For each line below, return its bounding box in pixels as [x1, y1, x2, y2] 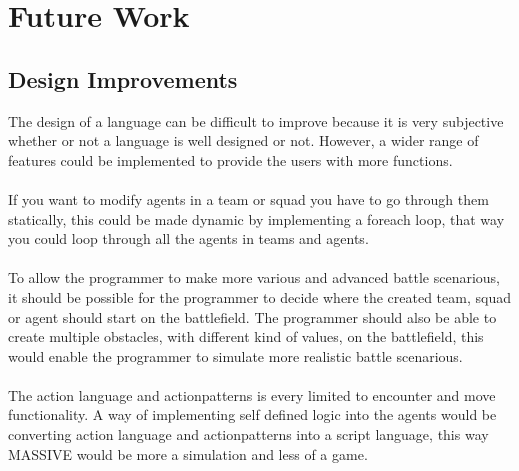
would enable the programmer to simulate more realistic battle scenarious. [8, 345, 463, 366]
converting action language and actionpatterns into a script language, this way [8, 424, 489, 445]
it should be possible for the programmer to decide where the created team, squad [8, 286, 511, 307]
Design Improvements [8, 63, 238, 94]
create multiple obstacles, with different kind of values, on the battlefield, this [8, 326, 484, 347]
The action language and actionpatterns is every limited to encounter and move [8, 384, 496, 405]
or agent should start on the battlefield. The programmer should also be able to [8, 306, 497, 327]
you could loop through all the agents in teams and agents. [8, 228, 369, 249]
